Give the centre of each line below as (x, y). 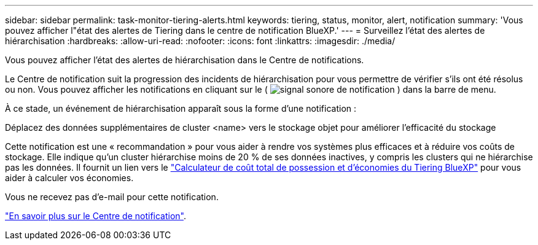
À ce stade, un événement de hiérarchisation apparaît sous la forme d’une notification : (181, 108)
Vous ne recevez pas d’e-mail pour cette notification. (112, 197)
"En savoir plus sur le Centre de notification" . (96, 216)
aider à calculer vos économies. (69, 178)
